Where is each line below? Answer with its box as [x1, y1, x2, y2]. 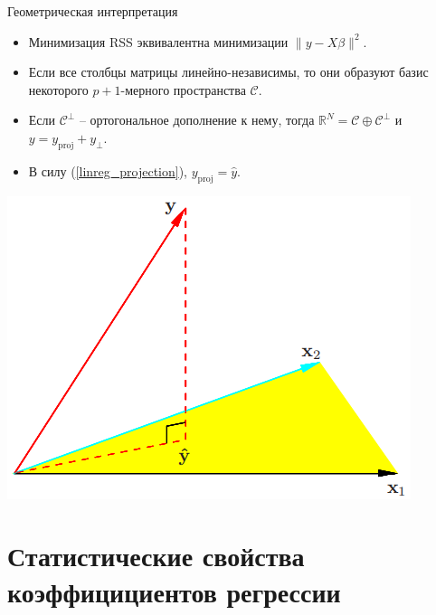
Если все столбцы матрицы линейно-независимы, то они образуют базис [28, 62, 429, 81]
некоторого [28, 80, 89, 99]
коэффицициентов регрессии [7, 572, 341, 610]
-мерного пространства [120, 80, 246, 99]
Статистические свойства [7, 537, 305, 574]
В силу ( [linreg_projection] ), [28, 161, 188, 180]
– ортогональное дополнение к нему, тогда [79, 110, 315, 129]
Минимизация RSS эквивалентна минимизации [28, 32, 289, 51]
